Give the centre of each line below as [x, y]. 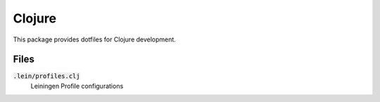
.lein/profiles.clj [46, 76]
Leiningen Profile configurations [77, 86]
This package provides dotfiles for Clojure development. [94, 39]
